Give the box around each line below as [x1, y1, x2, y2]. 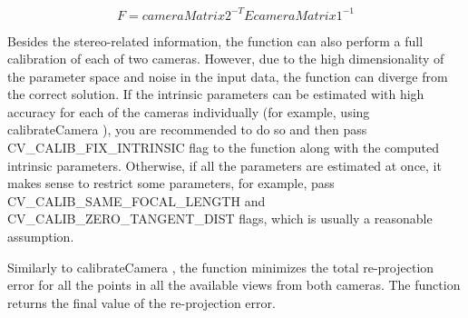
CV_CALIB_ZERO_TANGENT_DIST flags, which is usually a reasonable [7, 209, 433, 228]
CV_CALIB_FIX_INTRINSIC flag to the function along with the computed [7, 138, 439, 157]
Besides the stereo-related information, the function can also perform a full [7, 31, 424, 50]
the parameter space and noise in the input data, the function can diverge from [7, 66, 448, 85]
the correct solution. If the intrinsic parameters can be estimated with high [7, 84, 424, 104]
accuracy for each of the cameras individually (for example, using [7, 102, 370, 121]
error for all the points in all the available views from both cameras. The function [7, 275, 461, 294]
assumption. [7, 227, 74, 246]
